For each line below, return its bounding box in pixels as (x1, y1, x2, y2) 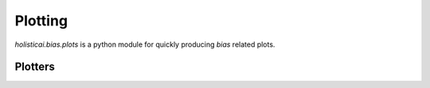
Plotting (14, 12, 68, 29)
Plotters (14, 60, 55, 74)
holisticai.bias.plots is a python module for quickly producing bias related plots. (14, 40, 276, 49)
